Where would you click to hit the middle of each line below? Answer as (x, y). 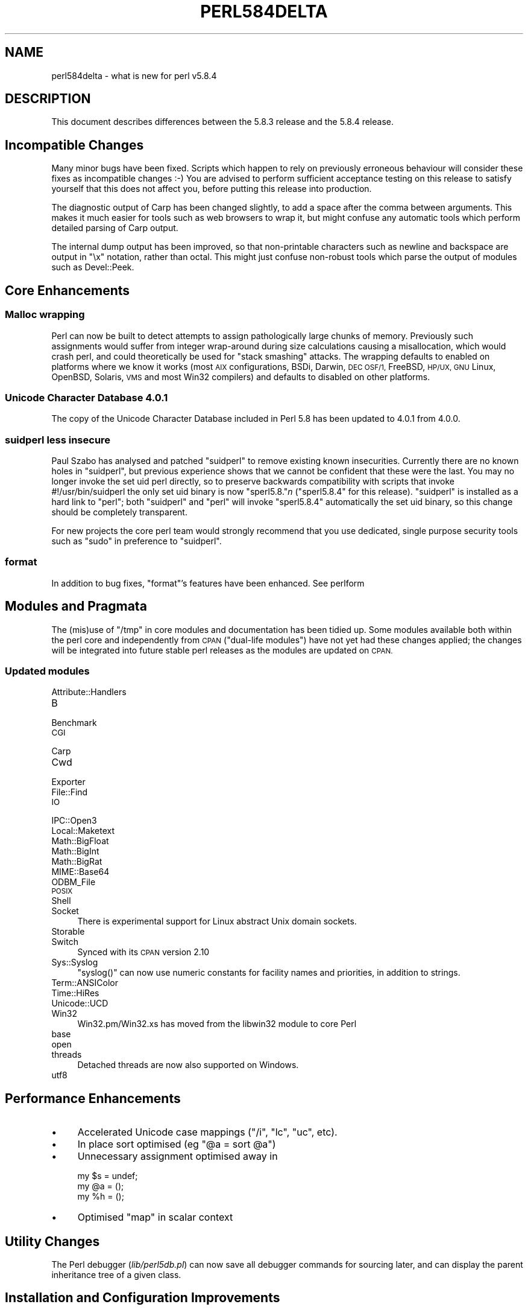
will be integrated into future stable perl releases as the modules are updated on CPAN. (222, 650)
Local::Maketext (83, 831)
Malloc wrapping (45, 315)
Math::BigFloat (80, 841)
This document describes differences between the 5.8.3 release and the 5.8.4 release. (222, 122)
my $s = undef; (108, 1176)
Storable (68, 932)
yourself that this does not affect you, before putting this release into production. (212, 189)
